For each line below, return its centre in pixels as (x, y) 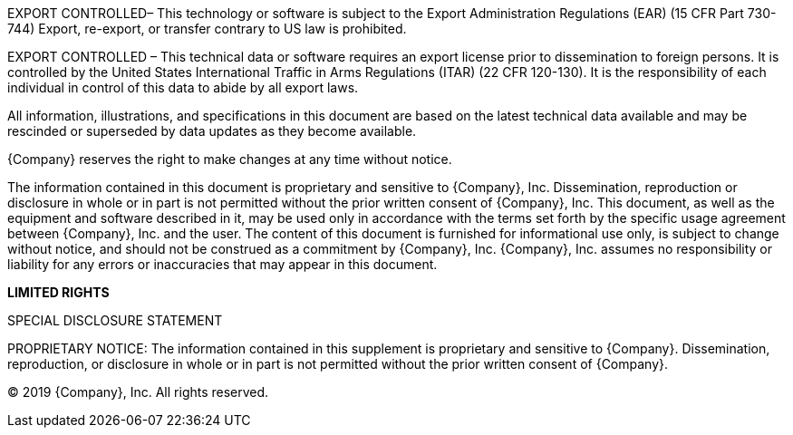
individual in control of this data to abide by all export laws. (183, 87)
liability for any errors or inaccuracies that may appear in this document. (222, 264)
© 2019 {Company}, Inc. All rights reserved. (138, 392)
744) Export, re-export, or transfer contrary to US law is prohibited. (207, 29)
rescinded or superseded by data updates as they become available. (212, 131)
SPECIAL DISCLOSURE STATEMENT (115, 320)
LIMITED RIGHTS (58, 292)
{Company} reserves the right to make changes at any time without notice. (230, 159)
